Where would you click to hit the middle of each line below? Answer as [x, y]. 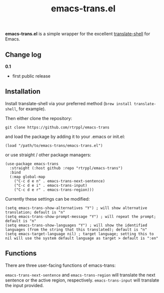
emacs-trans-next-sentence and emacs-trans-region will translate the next [80, 275]
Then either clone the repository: [39, 118]
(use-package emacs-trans [32, 164]
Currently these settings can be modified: [48, 199]
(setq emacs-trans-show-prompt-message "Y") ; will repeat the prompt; [81, 216]
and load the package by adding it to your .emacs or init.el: [65, 136]
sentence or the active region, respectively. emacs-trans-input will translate [82, 280]
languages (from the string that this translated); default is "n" [76, 230]
